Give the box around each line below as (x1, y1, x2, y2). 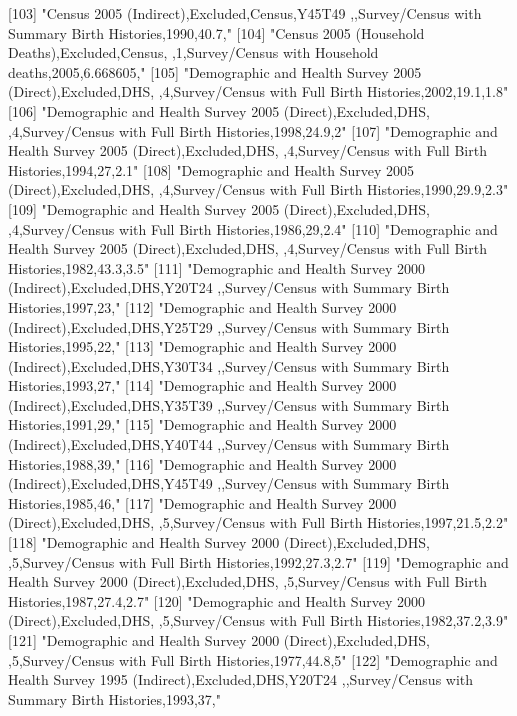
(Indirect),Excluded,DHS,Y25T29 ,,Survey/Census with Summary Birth (8, 316, 450, 337)
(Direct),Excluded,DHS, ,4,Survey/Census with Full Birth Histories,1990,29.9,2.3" (8, 179, 509, 200)
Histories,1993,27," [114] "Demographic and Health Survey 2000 (8, 375, 397, 396)
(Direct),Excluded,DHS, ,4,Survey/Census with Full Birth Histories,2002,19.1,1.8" (8, 81, 509, 102)
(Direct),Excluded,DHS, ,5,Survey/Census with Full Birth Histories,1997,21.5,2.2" (8, 512, 509, 533)
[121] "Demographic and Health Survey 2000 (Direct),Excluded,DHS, (8, 630, 430, 650)
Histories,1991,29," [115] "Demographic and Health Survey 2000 (8, 414, 397, 435)
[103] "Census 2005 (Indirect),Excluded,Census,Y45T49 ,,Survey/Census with (8, 3, 482, 23)
